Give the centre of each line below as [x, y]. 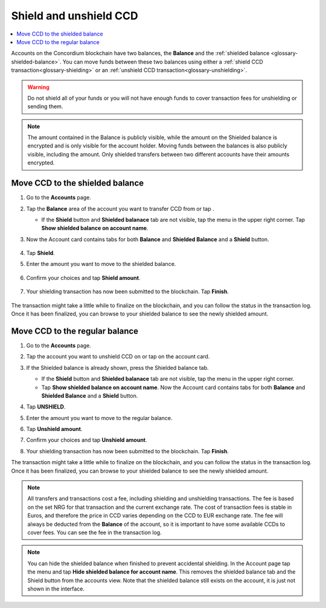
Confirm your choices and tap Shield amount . [83, 277]
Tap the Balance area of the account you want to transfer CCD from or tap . [120, 209]
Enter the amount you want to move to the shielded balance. [101, 264]
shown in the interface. [56, 589]
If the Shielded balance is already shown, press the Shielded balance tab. [117, 367]
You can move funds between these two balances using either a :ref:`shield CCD [163, 62]
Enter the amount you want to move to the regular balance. [99, 418]
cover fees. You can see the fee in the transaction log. [95, 532]
